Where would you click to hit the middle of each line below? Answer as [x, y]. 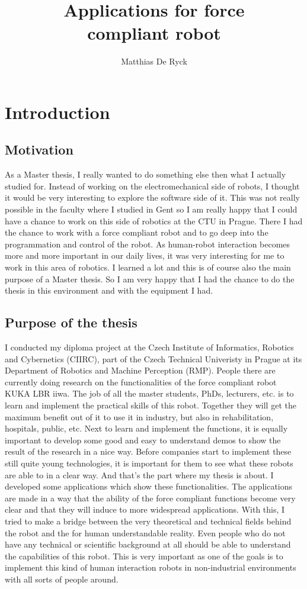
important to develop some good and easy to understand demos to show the [143, 440]
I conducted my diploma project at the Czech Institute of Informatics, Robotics [149, 347]
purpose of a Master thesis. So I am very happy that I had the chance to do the [150, 279]
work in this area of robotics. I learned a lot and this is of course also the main [148, 267]
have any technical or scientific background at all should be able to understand [148, 544]
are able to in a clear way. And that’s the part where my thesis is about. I [139, 474]
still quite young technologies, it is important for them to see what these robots [149, 463]
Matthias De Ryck [154, 61]
